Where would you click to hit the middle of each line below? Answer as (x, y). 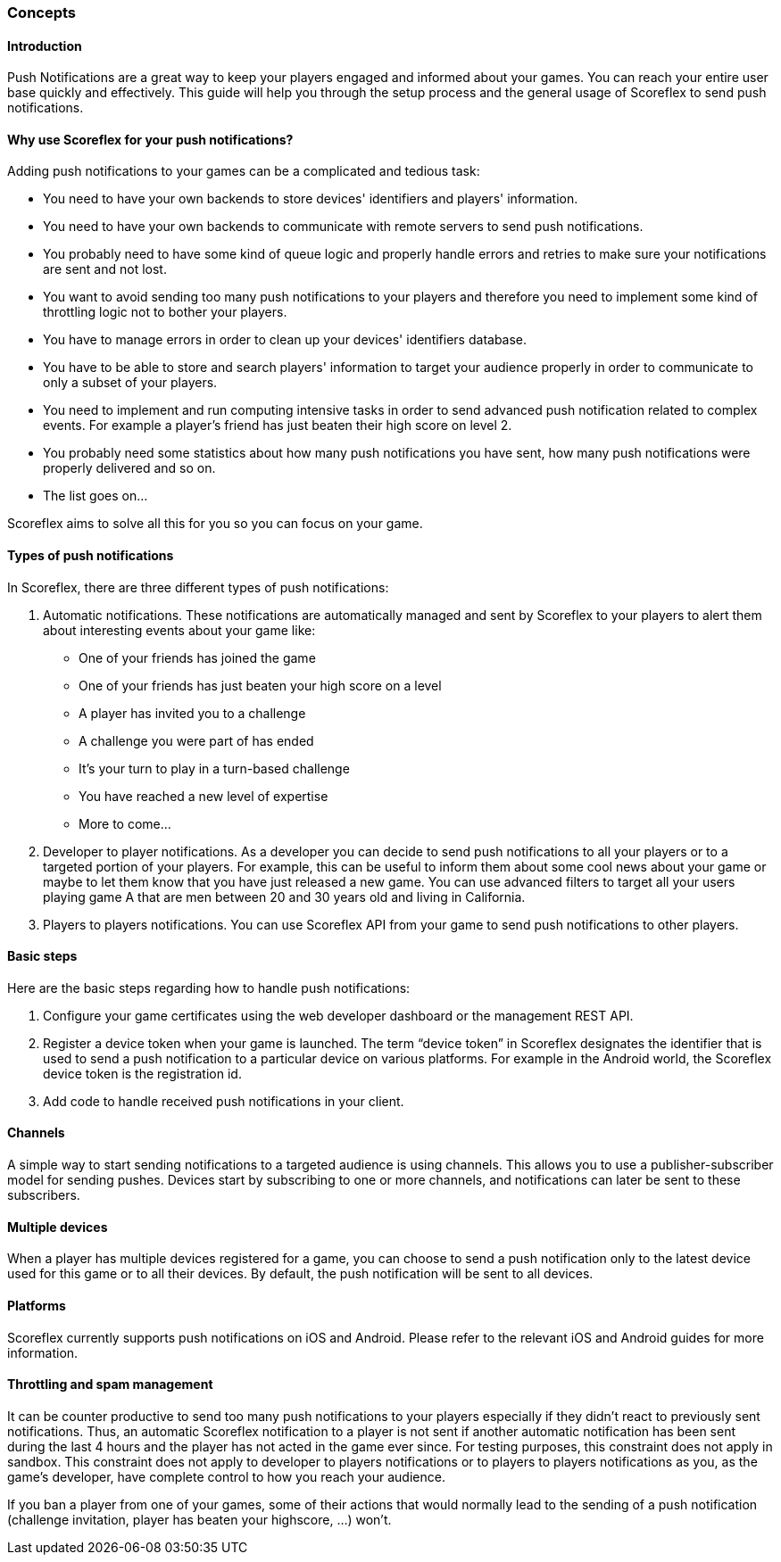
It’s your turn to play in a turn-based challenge (214, 768)
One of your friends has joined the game (197, 657)
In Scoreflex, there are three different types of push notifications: (198, 587)
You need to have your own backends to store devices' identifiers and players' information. (311, 199)
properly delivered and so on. (129, 468)
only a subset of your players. (130, 383)
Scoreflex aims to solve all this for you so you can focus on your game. (215, 524)
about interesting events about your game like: (179, 630)
